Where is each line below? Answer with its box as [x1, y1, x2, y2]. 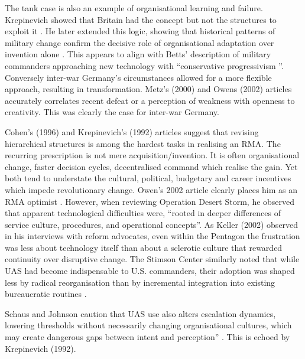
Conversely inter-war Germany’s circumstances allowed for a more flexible [5, 71, 272, 83]
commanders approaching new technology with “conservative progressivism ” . [5, 59, 284, 71]
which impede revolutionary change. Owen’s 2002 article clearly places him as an [5, 183, 298, 195]
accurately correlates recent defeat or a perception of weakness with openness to [5, 94, 295, 106]
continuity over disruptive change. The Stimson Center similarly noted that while [5, 253, 300, 265]
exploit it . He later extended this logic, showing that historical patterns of [5, 25, 275, 37]
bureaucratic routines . [5, 288, 87, 300]
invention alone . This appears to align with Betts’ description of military [5, 48, 271, 60]
